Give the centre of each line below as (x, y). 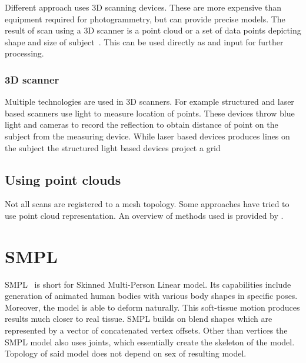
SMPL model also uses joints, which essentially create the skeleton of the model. (150, 342)
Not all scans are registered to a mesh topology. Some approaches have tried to (147, 204)
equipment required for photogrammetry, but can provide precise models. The (145, 19)
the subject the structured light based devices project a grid (113, 147)
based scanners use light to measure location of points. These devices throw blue (150, 113)
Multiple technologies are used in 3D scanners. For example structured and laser (149, 101)
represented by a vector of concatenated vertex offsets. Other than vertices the (146, 330)
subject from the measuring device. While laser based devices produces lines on (147, 136)
